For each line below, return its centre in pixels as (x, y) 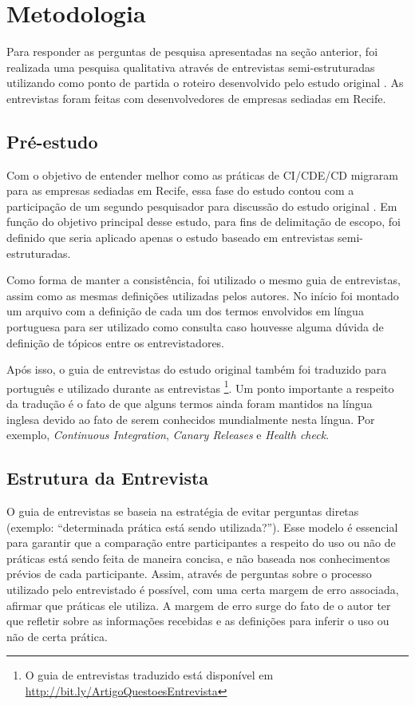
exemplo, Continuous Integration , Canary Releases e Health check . (168, 435)
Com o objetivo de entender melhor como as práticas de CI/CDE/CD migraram (202, 174)
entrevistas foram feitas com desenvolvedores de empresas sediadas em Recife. (196, 98)
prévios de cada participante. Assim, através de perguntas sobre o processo (189, 574)
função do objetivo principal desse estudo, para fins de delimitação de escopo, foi (204, 222)
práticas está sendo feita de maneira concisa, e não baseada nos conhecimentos (198, 558)
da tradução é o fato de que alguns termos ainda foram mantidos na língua (190, 404)
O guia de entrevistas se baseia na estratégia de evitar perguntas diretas (183, 511)
